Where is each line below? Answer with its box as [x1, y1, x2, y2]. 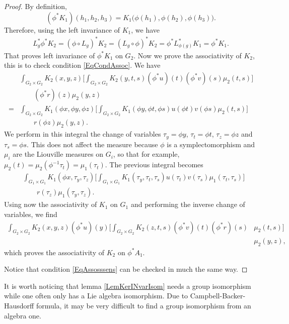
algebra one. [4, 310, 41, 320]
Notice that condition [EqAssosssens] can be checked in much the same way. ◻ [4, 264, 248, 274]
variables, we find [4, 208, 57, 219]
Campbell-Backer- [190, 290, 246, 301]
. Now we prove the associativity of [133, 50, 242, 60]
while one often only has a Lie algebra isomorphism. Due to [4, 290, 188, 301]
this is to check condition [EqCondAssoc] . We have [4, 60, 161, 70]
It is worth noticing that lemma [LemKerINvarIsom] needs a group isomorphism [4, 280, 251, 291]
